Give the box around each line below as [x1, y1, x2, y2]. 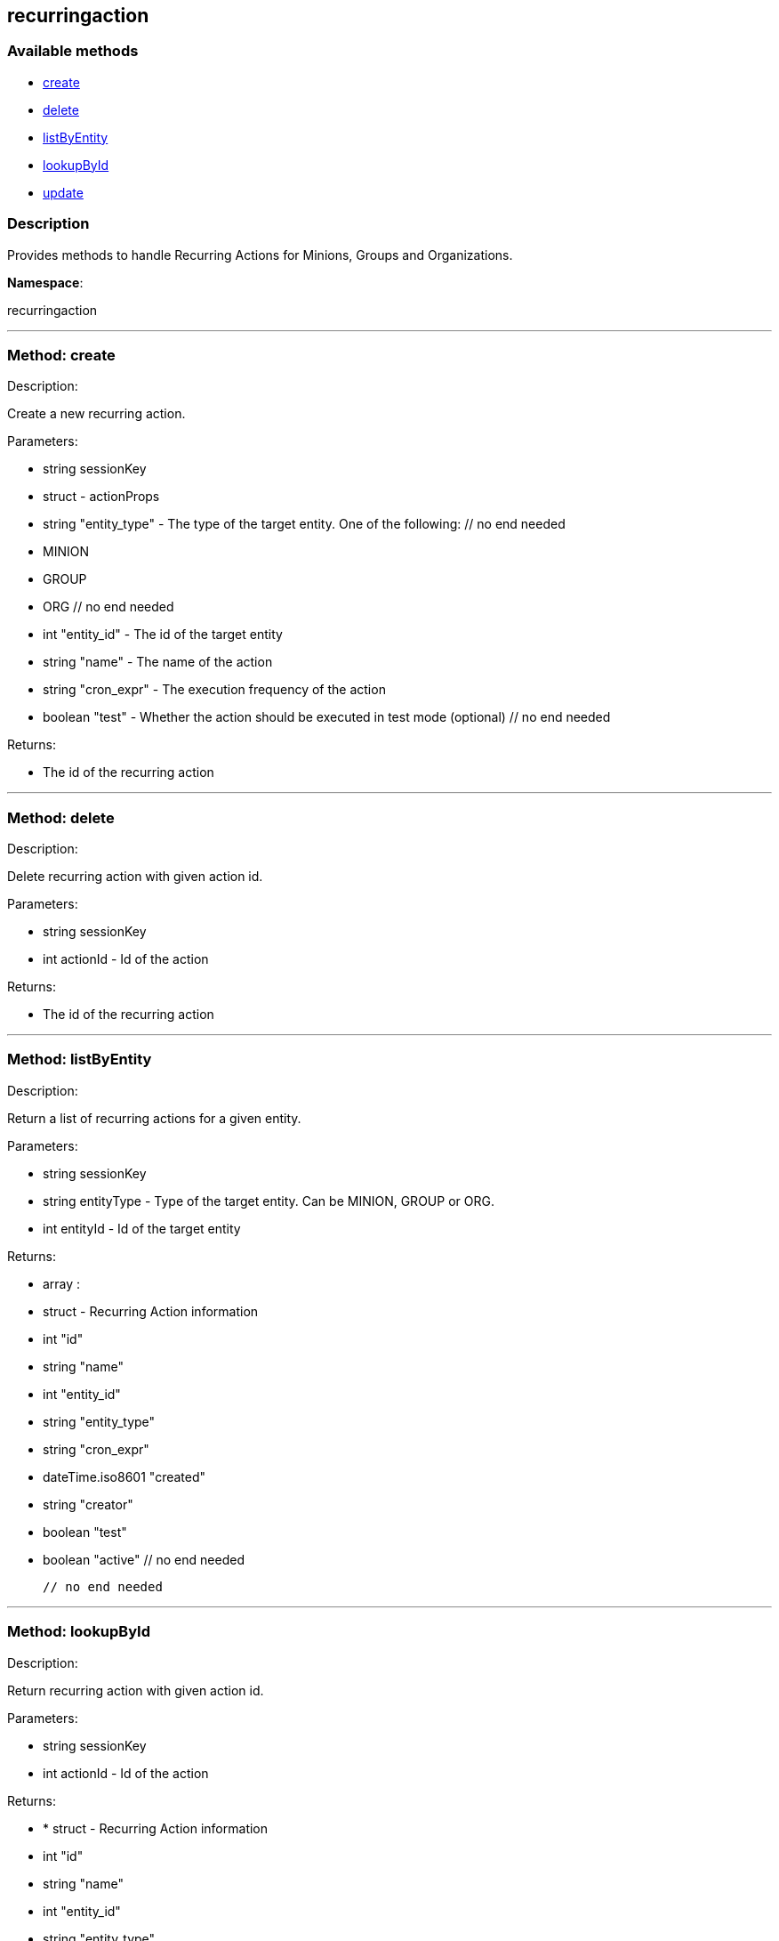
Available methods [7, 42, 139, 61]
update [43, 184, 84, 200]
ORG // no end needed [43, 599, 174, 615]
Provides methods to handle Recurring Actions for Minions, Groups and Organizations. [7, 247, 513, 263]
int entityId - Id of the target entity [43, 1220, 241, 1236]
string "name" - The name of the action [43, 654, 273, 670]
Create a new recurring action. [7, 406, 186, 422]
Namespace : [7, 274, 84, 290]
